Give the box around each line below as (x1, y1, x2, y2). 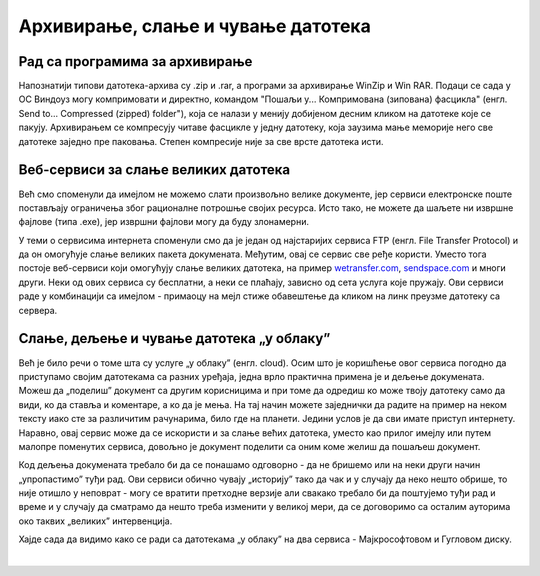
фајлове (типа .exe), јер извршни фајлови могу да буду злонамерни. (18, 216, 310, 228)
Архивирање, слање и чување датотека (18, 15, 372, 37)
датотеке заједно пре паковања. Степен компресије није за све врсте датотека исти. (18, 135, 384, 147)
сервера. (18, 304, 58, 316)
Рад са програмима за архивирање (18, 53, 253, 70)
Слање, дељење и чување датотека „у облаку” (18, 330, 331, 347)
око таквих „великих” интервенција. (18, 515, 173, 527)
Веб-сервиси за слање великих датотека (18, 161, 291, 179)
